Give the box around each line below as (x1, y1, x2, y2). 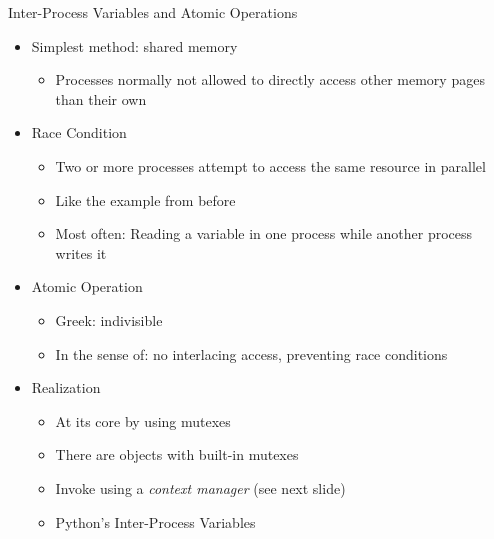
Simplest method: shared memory (31, 35, 238, 56)
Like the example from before (55, 189, 236, 210)
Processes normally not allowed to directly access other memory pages (55, 69, 485, 90)
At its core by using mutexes (55, 410, 231, 431)
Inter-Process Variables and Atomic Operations (8, 2, 298, 22)
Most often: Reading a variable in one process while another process (55, 223, 473, 244)
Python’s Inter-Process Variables (55, 511, 256, 532)
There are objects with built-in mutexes (55, 444, 299, 465)
